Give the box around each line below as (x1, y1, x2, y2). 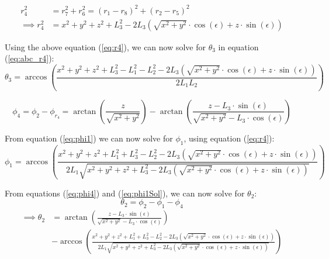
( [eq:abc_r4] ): (5, 52, 54, 64)
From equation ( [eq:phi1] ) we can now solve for (5, 132, 173, 144)
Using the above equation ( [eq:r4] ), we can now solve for (5, 40, 206, 53)
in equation (218, 40, 259, 53)
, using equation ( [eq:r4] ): (183, 132, 275, 144)
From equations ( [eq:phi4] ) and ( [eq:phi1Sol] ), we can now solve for (5, 187, 245, 199)
